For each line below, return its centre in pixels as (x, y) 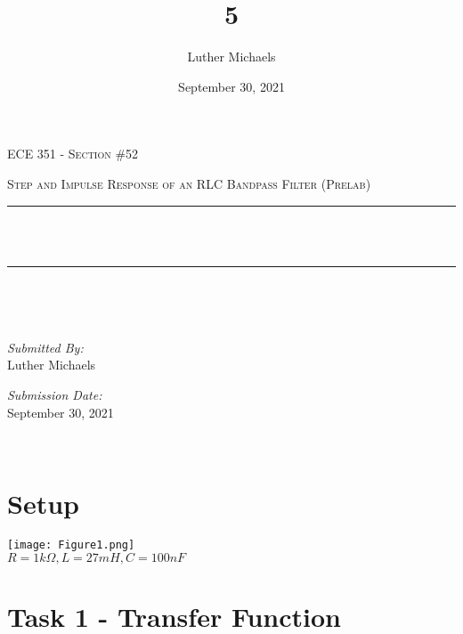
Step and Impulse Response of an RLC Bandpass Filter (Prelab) (189, 183)
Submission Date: (55, 395)
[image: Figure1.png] (71, 545)
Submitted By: (45, 347)
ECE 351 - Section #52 (73, 154)
